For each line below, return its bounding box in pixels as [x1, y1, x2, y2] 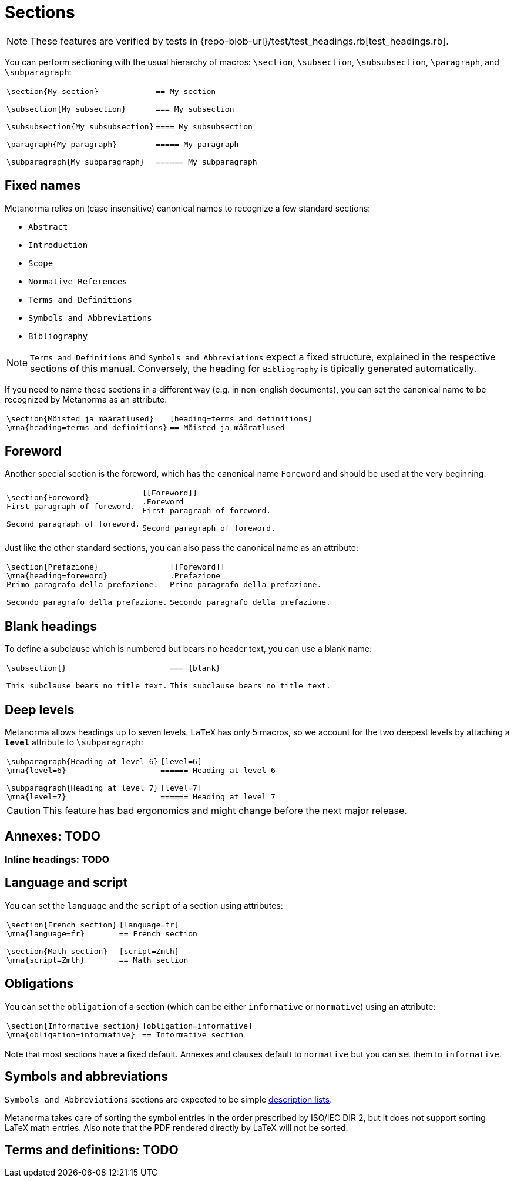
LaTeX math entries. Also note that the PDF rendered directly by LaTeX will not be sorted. [5, 1122, 348, 1133]
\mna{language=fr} [6, 929, 85, 938]
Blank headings [5, 618, 98, 634]
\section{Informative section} [6, 1021, 140, 1030]
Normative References [28, 276, 127, 286]
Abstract [28, 222, 68, 232]
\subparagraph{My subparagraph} [6, 157, 145, 166]
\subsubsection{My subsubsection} [6, 122, 154, 131]
